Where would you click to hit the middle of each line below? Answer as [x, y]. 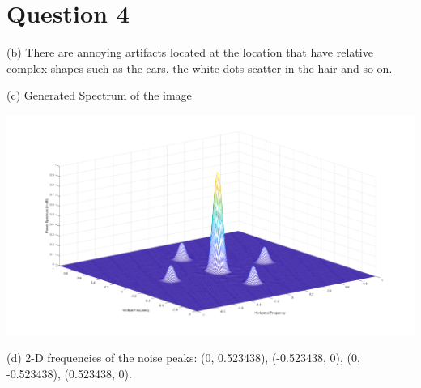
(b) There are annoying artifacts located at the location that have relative [190, 52]
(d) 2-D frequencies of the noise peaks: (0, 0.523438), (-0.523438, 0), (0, [183, 358]
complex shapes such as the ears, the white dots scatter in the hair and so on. [200, 68]
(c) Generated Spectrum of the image [99, 95]
